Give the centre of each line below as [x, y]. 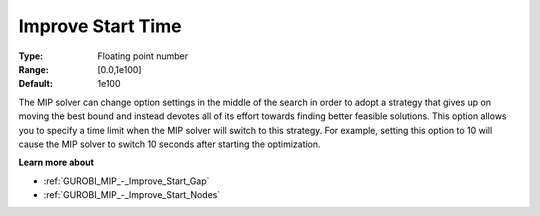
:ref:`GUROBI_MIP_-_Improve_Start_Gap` [126, 181]
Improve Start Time [100, 26]
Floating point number [143, 56]
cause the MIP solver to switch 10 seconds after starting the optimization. [169, 144]
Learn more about [56, 162]
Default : [36, 84]
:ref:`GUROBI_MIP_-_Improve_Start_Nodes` [132, 195]
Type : [31, 56]
